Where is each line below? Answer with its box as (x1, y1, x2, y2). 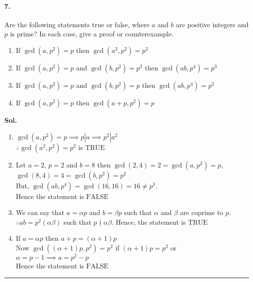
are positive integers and (176, 19, 249, 29)
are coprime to (180, 207, 223, 217)
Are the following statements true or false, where (4, 19, 150, 29)
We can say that (16, 207, 65, 217)
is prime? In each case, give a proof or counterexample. (10, 29, 174, 39)
